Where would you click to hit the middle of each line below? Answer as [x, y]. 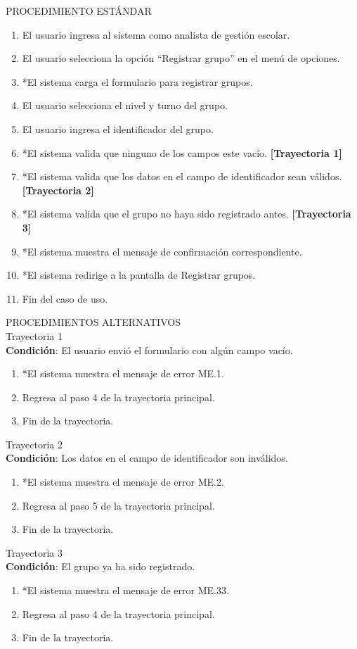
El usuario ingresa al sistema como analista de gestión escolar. [156, 34]
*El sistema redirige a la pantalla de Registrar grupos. [139, 275]
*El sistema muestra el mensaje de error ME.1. [123, 373]
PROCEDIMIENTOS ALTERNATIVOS [93, 322]
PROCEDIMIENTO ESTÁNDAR [79, 11]
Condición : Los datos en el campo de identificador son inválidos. [147, 458]
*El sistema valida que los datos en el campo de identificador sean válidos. [182, 176]
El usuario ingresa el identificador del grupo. [118, 128]
